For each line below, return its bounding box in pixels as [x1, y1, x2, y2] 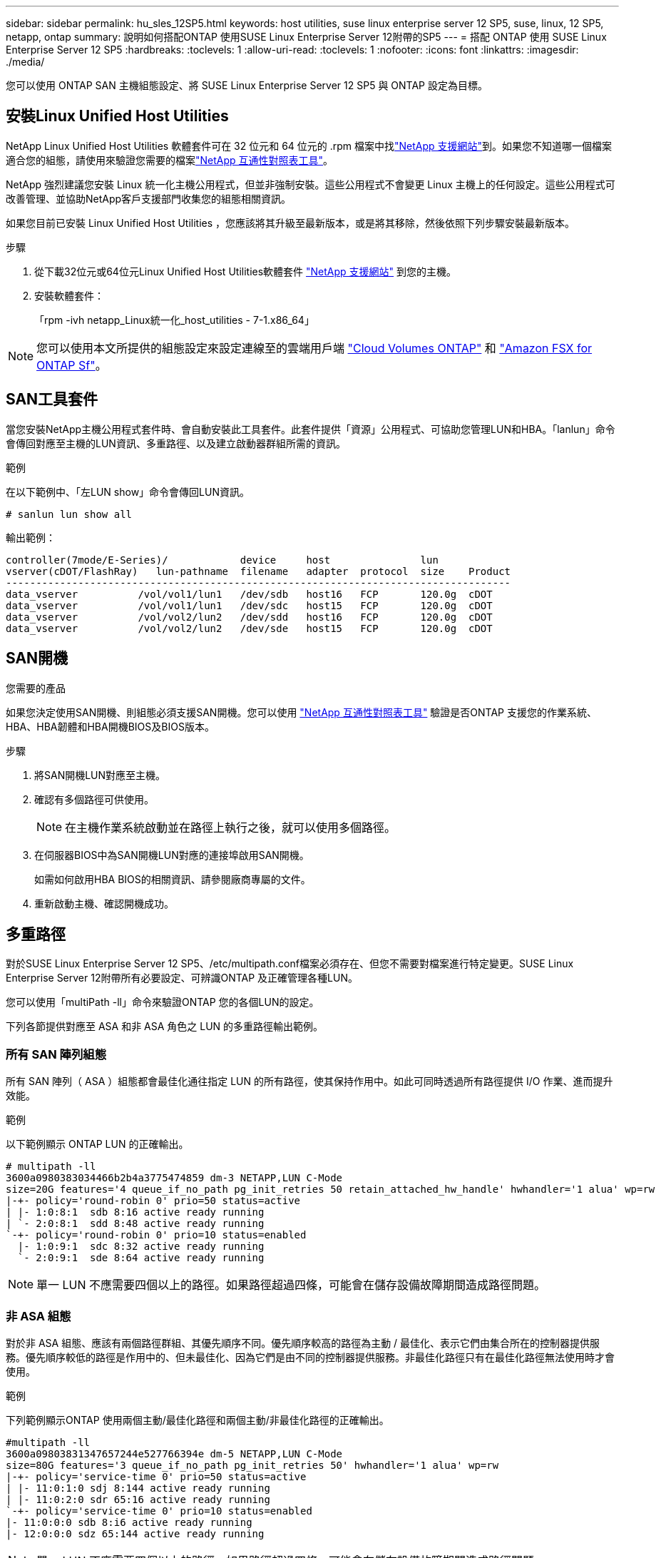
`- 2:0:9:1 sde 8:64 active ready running [17, 1252, 265, 1264]
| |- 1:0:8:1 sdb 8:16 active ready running [6, 1206, 265, 1218]
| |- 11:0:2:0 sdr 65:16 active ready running [6, 1493, 270, 1505]
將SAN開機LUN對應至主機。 [34, 768, 166, 781]
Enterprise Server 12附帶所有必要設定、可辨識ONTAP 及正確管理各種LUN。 [6, 972, 358, 984]
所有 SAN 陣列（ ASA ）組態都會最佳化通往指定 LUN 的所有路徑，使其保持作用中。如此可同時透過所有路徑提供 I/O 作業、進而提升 [6, 1075, 613, 1088]
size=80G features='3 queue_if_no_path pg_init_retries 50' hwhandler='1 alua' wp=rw [6, 1459, 499, 1471]
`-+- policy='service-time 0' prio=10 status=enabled [6, 1504, 312, 1517]
